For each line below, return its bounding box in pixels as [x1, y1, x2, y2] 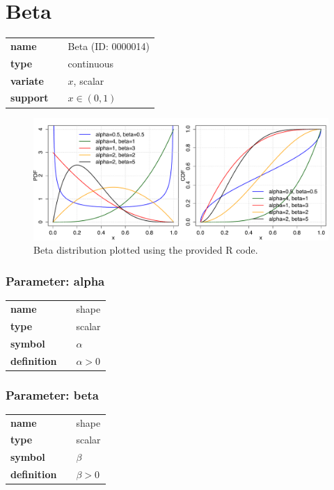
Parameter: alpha [6, 272, 105, 289]
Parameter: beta [6, 386, 99, 403]
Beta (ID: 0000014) [67, 38, 150, 53]
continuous [67, 56, 114, 70]
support [10, 90, 49, 105]
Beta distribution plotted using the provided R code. [33, 243, 258, 257]
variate [10, 73, 44, 88]
